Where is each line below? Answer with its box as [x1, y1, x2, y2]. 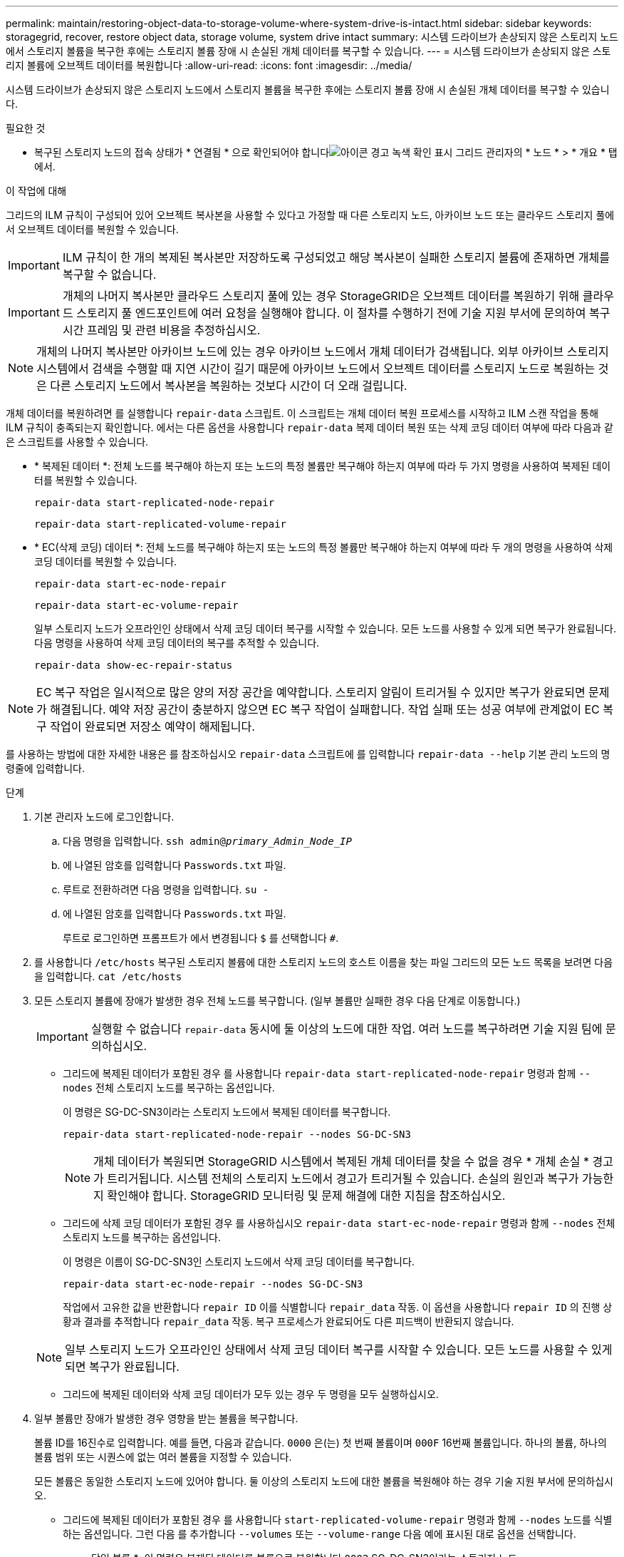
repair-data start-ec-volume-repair [34, 600, 239, 611]
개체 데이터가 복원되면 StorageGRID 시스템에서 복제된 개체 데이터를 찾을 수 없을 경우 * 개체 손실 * [93, 1154, 589, 1168]
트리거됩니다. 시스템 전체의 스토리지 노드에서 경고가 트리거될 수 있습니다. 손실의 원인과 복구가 [107, 1171, 579, 1186]
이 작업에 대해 [6, 185, 67, 197]
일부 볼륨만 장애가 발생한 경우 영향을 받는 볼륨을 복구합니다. [34, 1412, 298, 1424]
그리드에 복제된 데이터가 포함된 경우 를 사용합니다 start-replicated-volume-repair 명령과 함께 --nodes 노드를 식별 [63, 1514, 613, 1526]
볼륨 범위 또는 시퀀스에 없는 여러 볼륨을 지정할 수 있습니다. [34, 1451, 292, 1463]
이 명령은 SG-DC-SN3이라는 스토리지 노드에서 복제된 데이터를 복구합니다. [63, 1106, 391, 1118]
